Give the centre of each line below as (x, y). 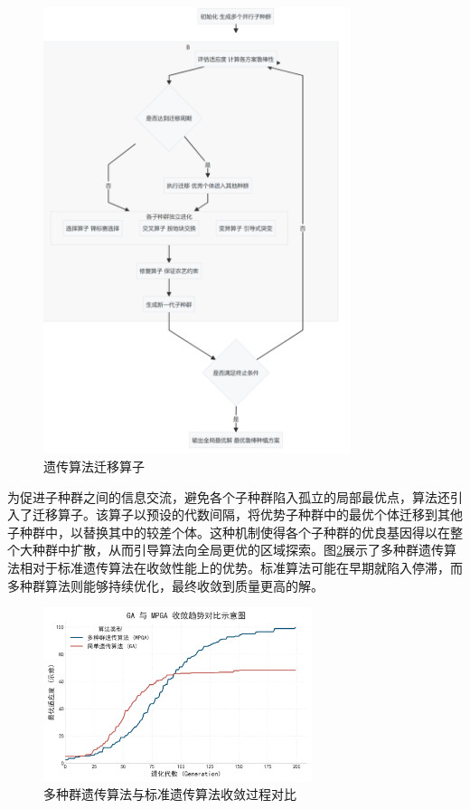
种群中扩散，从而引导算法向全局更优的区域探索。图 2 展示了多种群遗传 (238, 550)
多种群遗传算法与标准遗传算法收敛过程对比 (170, 794)
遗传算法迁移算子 (94, 466)
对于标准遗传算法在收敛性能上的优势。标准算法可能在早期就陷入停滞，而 (247, 567)
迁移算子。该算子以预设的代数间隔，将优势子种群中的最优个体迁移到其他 (247, 514)
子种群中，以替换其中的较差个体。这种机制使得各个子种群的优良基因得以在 (229, 532)
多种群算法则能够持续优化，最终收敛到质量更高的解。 (165, 585)
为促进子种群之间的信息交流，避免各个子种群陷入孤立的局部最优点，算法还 (229, 496)
